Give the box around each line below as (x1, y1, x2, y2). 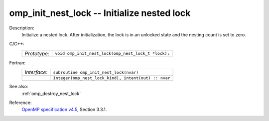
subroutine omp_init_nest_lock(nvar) (53, 70, 139, 75)
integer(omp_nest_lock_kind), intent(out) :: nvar (53, 75, 170, 81)
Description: (9, 25, 34, 31)
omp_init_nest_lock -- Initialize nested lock (9, 7, 191, 18)
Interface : (24, 69, 48, 76)
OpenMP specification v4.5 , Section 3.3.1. (21, 107, 107, 113)
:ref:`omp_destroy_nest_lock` (21, 90, 81, 97)
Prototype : (24, 50, 50, 57)
